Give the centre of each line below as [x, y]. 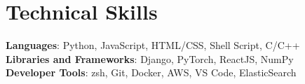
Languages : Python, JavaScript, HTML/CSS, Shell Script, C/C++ [153, 45]
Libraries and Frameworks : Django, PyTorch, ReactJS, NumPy [150, 58]
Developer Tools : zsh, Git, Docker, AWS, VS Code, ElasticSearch [151, 72]
